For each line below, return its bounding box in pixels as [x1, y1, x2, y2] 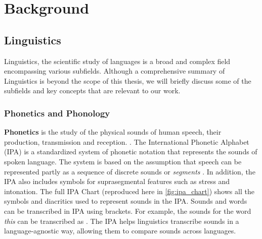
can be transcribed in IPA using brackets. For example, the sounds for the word [4, 205, 251, 216]
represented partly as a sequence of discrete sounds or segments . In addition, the [4, 166, 255, 176]
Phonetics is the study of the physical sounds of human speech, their [4, 127, 222, 137]
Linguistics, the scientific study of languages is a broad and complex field [4, 55, 231, 66]
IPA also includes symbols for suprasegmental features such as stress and [4, 176, 230, 187]
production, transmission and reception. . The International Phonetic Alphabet [4, 136, 249, 147]
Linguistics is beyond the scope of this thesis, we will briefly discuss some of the [4, 75, 251, 86]
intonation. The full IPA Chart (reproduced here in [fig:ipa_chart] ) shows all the [4, 186, 254, 196]
